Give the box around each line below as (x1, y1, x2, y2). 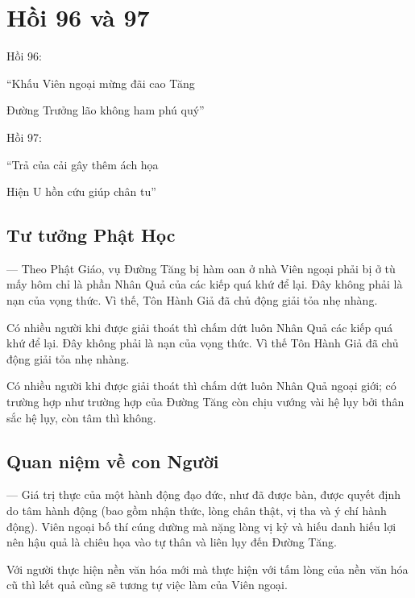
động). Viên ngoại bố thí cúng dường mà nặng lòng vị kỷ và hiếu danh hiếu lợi (6, 517, 396, 534)
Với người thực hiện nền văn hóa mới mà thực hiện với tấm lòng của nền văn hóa (6, 560, 409, 577)
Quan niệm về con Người (6, 448, 219, 473)
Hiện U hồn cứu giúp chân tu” (6, 183, 156, 200)
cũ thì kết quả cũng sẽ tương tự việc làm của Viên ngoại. (6, 576, 288, 593)
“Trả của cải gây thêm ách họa (6, 156, 159, 172)
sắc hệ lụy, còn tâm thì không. (6, 409, 156, 426)
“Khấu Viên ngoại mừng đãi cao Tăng (6, 74, 195, 91)
